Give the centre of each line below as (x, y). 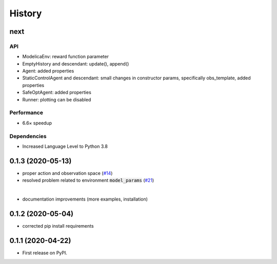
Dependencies (28, 136)
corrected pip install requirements (58, 226)
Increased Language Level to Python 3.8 (65, 146)
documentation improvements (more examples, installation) (85, 199)
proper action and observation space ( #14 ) (67, 173)
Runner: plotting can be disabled (57, 99)
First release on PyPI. (45, 253)
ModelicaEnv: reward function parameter (65, 57)
